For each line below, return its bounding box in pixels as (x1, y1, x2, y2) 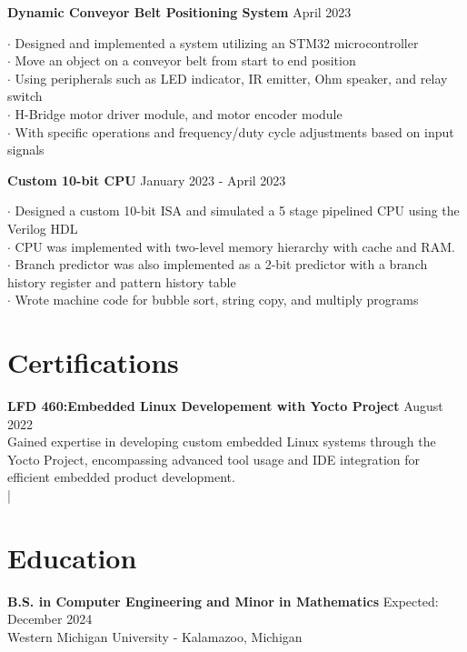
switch (7, 86, 43, 105)
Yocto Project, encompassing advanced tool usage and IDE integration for (7, 449, 421, 468)
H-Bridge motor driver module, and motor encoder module (15, 104, 343, 123)
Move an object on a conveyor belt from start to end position (15, 51, 356, 70)
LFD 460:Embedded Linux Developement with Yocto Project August (7, 396, 443, 416)
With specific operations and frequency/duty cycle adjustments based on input (15, 122, 454, 141)
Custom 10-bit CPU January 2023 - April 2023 (7, 170, 286, 189)
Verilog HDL (7, 218, 78, 237)
